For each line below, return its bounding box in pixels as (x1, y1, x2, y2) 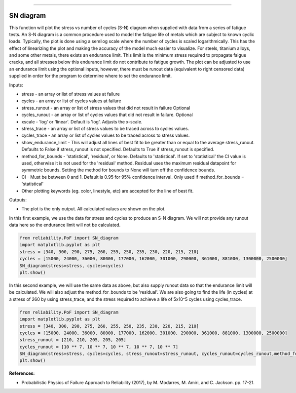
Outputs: (9, 196, 27, 202)
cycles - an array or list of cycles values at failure (21, 98, 122, 104)
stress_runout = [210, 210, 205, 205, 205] (19, 337, 127, 343)
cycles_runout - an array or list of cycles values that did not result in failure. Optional (21, 112, 193, 118)
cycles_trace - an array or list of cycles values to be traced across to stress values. (21, 132, 190, 138)
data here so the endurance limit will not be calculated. (9, 222, 121, 228)
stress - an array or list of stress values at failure (21, 91, 120, 97)
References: (9, 370, 35, 376)
